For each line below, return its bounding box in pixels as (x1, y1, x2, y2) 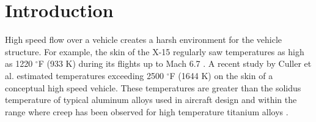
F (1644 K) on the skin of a (169, 69, 273, 82)
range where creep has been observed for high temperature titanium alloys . (5, 105, 288, 118)
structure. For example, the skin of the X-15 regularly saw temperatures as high (5, 45, 304, 58)
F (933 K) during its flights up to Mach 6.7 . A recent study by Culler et (38, 57, 312, 70)
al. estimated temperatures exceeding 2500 (5, 69, 164, 82)
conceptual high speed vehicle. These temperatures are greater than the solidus (5, 81, 301, 94)
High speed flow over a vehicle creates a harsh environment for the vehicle (5, 33, 282, 46)
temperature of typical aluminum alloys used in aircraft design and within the (5, 93, 297, 106)
